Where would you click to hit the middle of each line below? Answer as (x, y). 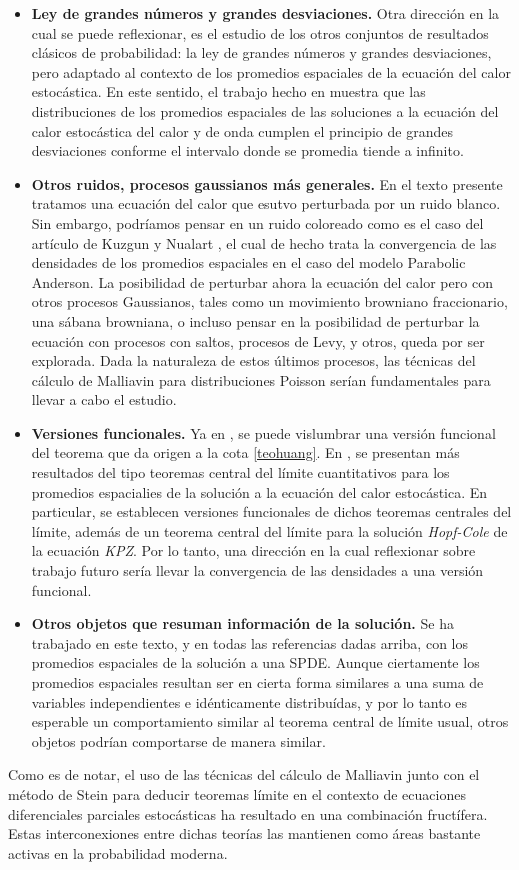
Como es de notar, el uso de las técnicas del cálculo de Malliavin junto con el (244, 774)
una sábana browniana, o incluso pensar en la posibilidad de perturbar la (255, 320)
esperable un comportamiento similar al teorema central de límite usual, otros (270, 721)
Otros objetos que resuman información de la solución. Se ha (242, 623)
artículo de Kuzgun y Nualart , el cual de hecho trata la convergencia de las (264, 242)
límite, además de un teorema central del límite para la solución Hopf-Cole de (269, 530)
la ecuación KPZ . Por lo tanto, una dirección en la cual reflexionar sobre (253, 550)
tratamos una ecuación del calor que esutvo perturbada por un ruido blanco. (266, 203)
